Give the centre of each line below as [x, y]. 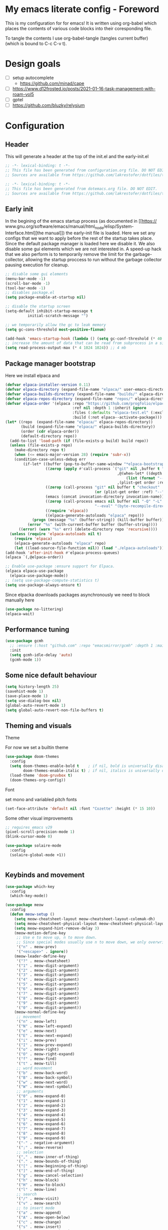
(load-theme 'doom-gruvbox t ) [41, 775]
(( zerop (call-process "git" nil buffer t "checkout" [102, 488]
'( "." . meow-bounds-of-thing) [49, 1162]
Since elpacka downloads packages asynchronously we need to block [77, 594]
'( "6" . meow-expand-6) [41, 1124]
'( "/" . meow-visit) [37, 1199]
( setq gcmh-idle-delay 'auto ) [41, 655]
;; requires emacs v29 [29, 827]
